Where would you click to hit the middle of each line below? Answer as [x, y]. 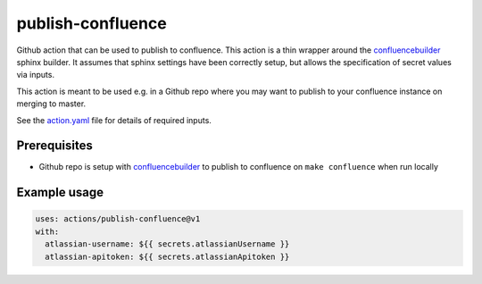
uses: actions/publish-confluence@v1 [118, 219]
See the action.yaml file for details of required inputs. [114, 120]
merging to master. [51, 104]
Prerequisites [54, 146]
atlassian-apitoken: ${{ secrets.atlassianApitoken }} [167, 256]
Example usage [60, 192]
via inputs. [36, 75]
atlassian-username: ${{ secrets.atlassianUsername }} [167, 244]
